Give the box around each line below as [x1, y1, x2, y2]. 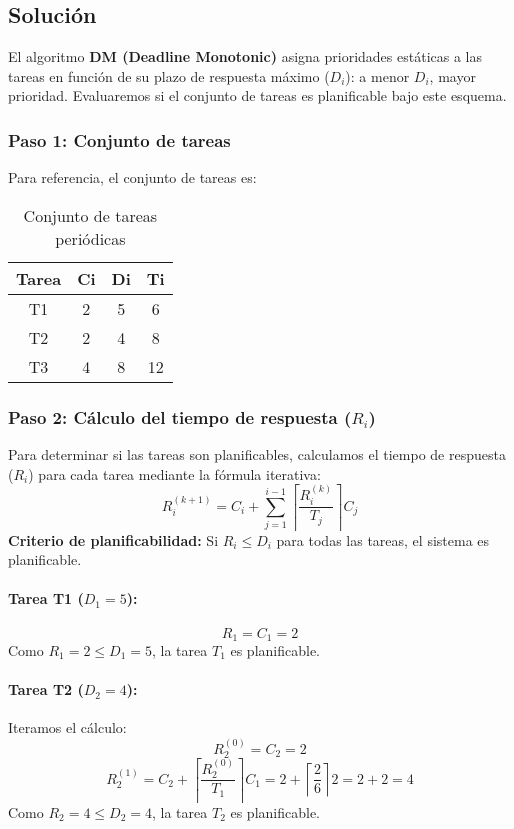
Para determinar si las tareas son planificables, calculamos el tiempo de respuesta [8, 444, 506, 465]
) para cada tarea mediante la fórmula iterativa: [28, 463, 321, 484]
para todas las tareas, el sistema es [276, 529, 490, 550]
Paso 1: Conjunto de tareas [8, 127, 231, 152]
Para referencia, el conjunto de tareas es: [8, 167, 257, 188]
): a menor [345, 65, 410, 86]
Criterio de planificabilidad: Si [8, 529, 219, 550]
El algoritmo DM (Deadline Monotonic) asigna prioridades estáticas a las [8, 46, 482, 67]
